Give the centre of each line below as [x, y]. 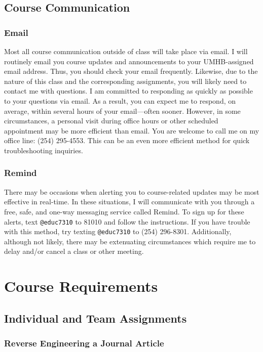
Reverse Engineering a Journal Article [84, 343]
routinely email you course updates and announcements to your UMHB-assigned [129, 61]
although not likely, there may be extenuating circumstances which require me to [130, 241]
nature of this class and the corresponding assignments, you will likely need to [125, 81]
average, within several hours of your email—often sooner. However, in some [122, 111]
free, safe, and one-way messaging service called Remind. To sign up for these [124, 211]
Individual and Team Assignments [96, 318]
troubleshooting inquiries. [44, 150]
